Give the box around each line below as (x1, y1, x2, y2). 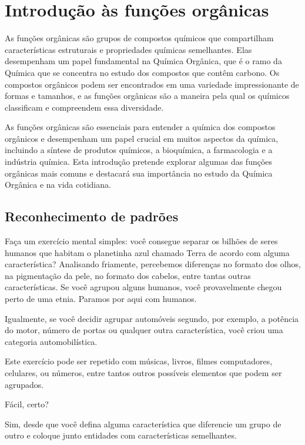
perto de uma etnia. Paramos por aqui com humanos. (5, 293, 197, 305)
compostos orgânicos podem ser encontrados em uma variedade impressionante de (5, 78, 299, 90)
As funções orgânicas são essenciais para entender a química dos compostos (5, 121, 276, 133)
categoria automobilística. (5, 335, 98, 347)
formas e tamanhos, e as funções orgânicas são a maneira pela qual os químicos (5, 89, 290, 102)
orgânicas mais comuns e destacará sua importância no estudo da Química (5, 167, 273, 179)
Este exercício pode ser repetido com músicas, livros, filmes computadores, (5, 355, 273, 367)
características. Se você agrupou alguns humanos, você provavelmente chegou (5, 281, 282, 293)
